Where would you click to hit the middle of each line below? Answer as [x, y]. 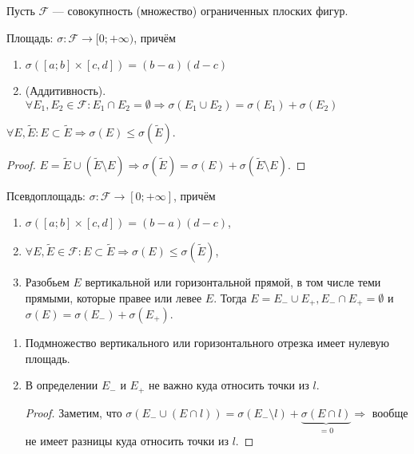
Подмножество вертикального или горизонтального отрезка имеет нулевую [207, 343]
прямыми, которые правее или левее [113, 297]
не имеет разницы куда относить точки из [127, 441]
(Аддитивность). [66, 91]
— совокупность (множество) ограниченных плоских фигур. [200, 10]
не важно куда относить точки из [229, 385]
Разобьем [47, 281]
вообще [390, 412]
